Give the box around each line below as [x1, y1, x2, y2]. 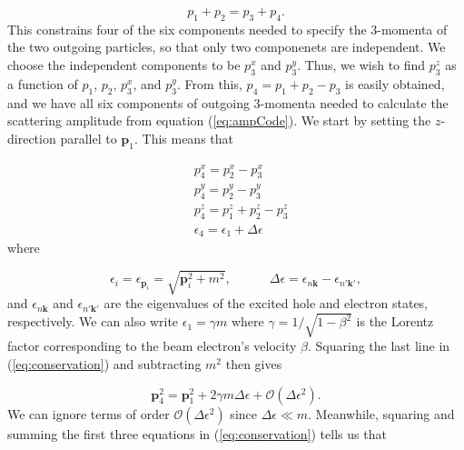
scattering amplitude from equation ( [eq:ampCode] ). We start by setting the [7, 111, 431, 130]
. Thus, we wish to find [297, 55, 426, 74]
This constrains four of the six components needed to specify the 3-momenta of [7, 19, 448, 38]
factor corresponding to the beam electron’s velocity [7, 336, 297, 355]
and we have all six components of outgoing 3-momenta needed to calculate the [7, 93, 449, 112]
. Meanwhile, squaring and [308, 404, 455, 423]
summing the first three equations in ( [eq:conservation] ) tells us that [7, 424, 387, 443]
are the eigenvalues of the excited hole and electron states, [104, 294, 429, 313]
